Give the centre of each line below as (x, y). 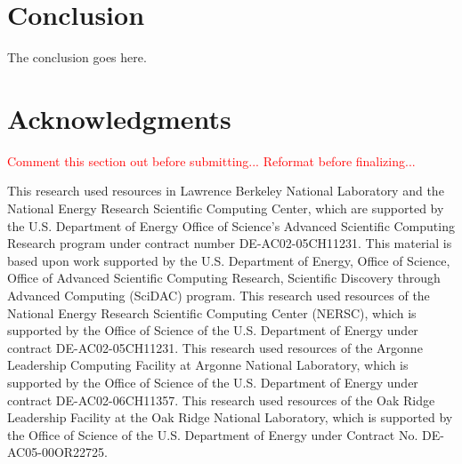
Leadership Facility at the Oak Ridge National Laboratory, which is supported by (230, 417)
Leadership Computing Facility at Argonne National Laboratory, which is (208, 365)
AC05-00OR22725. (57, 452)
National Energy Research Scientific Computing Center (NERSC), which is (212, 312)
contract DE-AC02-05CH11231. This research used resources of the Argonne (215, 347)
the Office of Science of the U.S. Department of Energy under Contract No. (213, 434)
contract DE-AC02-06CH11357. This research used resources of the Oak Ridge (221, 400)
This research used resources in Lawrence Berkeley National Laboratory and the (226, 191)
